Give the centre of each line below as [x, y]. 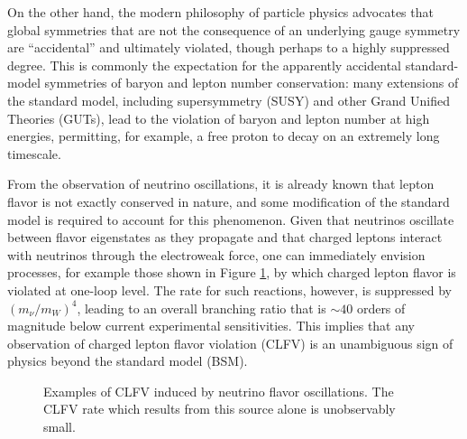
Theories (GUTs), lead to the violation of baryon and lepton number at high [219, 118]
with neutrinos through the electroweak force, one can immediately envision [216, 254]
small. [60, 427]
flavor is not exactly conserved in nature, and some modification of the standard [229, 201]
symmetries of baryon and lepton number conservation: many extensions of [252, 83]
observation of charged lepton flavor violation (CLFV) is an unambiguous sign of [230, 343]
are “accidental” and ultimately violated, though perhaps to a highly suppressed [229, 47]
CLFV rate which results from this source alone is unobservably [220, 409]
